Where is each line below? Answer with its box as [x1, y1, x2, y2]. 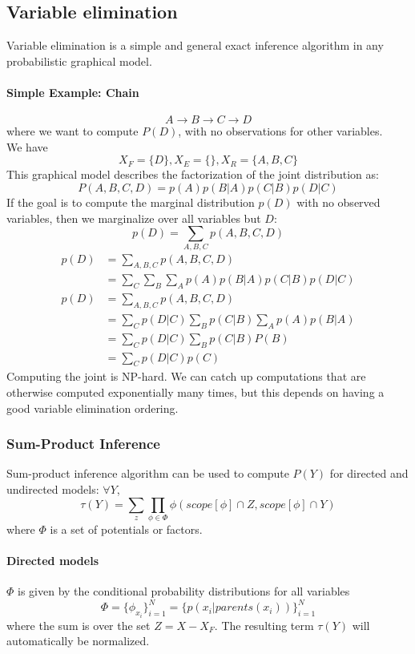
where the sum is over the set [6, 616, 151, 633]
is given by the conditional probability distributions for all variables [18, 583, 350, 599]
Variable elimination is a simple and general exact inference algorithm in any [6, 37, 384, 54]
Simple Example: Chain [6, 83, 139, 100]
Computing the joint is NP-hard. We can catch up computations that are [6, 368, 366, 385]
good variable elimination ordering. [6, 399, 179, 416]
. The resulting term [214, 616, 314, 633]
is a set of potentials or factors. [50, 520, 203, 537]
